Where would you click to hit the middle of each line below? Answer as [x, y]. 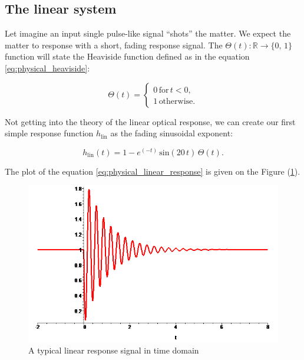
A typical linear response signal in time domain [114, 350]
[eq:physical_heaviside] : [47, 68]
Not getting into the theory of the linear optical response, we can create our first [150, 121]
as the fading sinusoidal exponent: [172, 133]
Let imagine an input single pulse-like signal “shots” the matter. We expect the [148, 33]
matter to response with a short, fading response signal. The [114, 45]
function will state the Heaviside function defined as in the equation [127, 56]
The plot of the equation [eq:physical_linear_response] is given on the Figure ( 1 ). [153, 171]
